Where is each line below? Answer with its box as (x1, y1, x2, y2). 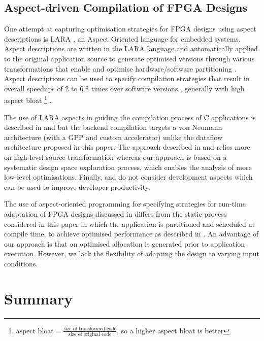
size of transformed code (63, 326, 116, 332)
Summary (4, 288, 73, 309)
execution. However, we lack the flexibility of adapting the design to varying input (4, 248, 260, 259)
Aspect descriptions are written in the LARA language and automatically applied (4, 43, 258, 54)
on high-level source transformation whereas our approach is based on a (4, 151, 227, 162)
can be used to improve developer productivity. (4, 181, 150, 192)
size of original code (69, 331, 112, 337)
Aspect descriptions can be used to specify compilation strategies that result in (4, 73, 250, 84)
